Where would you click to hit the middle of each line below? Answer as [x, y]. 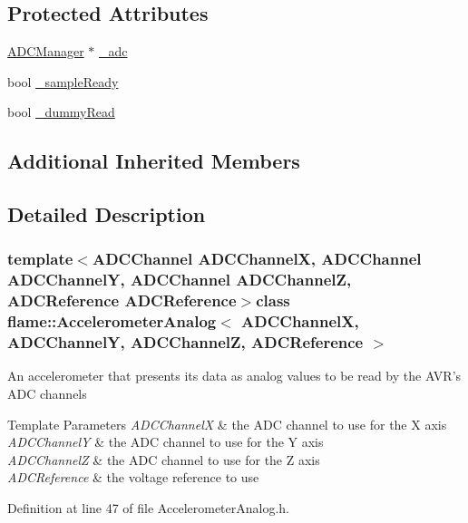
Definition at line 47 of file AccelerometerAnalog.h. [148, 508]
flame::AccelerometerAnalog [112, 321]
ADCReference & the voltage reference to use [133, 477]
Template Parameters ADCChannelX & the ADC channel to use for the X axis [227, 424]
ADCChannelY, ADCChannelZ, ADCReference [185, 342]
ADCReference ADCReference [122, 300]
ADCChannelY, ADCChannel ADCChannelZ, [180, 280]
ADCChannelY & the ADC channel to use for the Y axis [166, 442]
